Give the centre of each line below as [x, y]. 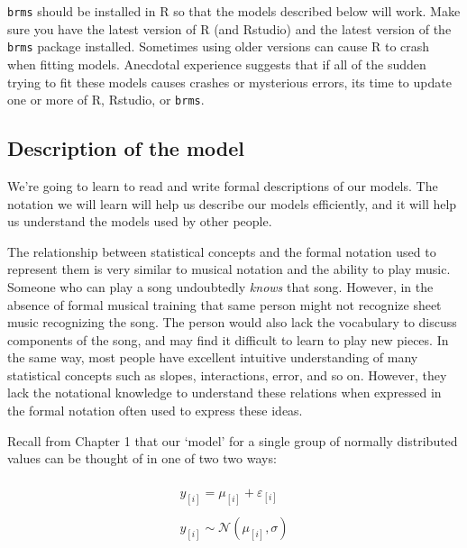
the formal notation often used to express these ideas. [155, 411]
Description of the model [126, 148]
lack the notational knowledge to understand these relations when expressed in [224, 393]
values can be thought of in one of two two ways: [142, 458]
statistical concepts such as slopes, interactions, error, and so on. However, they [227, 374]
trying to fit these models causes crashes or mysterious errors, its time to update [229, 82]
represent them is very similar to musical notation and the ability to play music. [229, 269]
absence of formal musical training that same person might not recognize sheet [224, 304]
